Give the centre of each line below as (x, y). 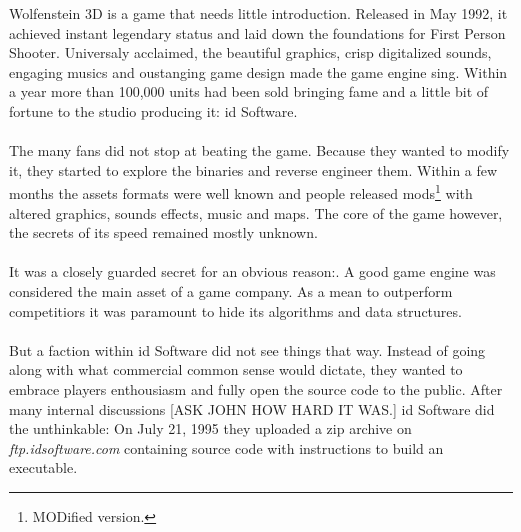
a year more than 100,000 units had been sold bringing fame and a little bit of (249, 91)
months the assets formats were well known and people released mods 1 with (241, 191)
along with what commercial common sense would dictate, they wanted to (236, 369)
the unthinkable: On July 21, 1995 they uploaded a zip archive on (210, 428)
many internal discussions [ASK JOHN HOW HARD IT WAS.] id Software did (252, 408)
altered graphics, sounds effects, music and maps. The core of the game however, (256, 212)
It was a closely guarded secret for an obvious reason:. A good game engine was (252, 271)
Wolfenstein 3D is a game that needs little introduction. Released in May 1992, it (258, 13)
